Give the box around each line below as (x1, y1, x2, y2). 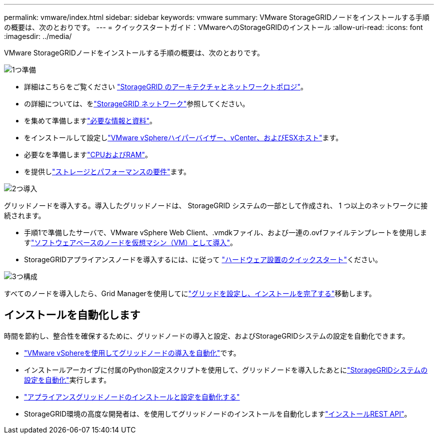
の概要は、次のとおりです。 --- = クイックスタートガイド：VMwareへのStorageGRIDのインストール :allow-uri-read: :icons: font (4, 23, 423, 31)
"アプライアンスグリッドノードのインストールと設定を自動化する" (24, 392, 240, 401)
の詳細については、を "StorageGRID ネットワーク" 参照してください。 (24, 99, 249, 108)
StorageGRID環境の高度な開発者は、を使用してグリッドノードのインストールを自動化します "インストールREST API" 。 (24, 409, 411, 418)
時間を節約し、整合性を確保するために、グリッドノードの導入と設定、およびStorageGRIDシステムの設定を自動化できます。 (4, 331, 409, 340)
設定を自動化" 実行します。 (24, 375, 111, 384)
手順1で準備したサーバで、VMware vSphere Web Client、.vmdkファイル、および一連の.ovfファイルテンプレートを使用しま (24, 228, 427, 237)
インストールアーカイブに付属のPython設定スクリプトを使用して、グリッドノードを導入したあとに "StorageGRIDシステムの (24, 365, 428, 374)
